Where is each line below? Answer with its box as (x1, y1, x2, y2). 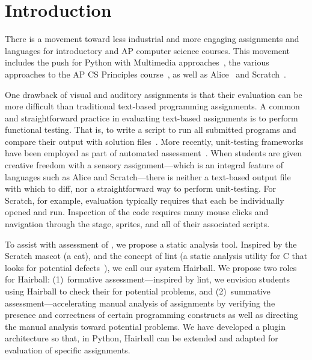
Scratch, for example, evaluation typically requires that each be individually (5, 194, 284, 206)
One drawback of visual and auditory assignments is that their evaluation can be (5, 88, 302, 100)
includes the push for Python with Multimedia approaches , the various (5, 56, 269, 69)
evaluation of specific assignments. (5, 343, 130, 356)
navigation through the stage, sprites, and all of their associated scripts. (5, 218, 270, 230)
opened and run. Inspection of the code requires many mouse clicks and (5, 206, 269, 218)
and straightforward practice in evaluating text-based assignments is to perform (5, 111, 298, 124)
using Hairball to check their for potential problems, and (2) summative (5, 285, 271, 297)
